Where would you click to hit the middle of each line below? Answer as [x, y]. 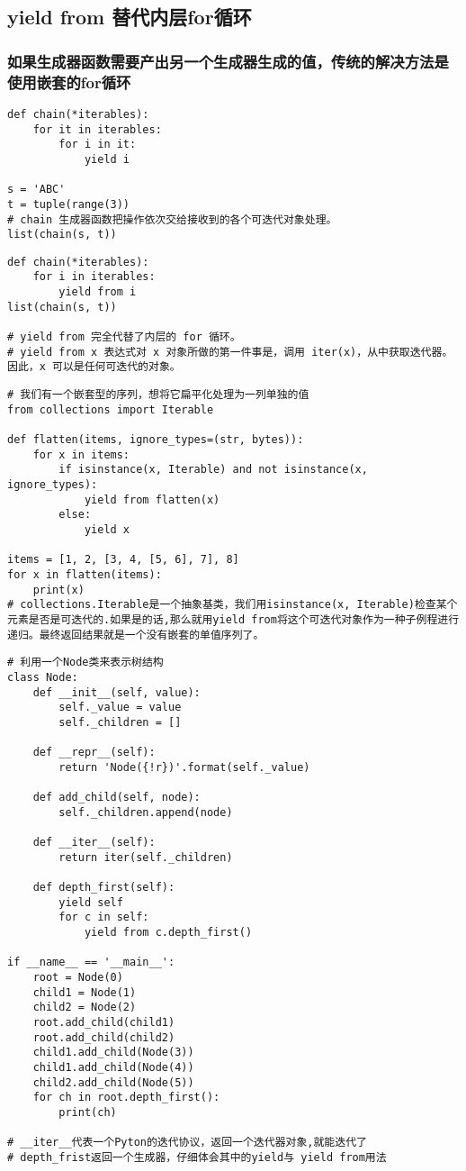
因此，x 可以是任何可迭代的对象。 [94, 367]
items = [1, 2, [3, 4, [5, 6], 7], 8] [123, 560]
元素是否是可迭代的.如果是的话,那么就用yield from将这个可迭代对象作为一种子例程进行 [233, 619]
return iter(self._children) [146, 857]
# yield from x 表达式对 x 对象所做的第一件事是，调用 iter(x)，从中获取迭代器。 [230, 352]
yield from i [98, 292]
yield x [107, 529]
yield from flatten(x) [152, 499]
